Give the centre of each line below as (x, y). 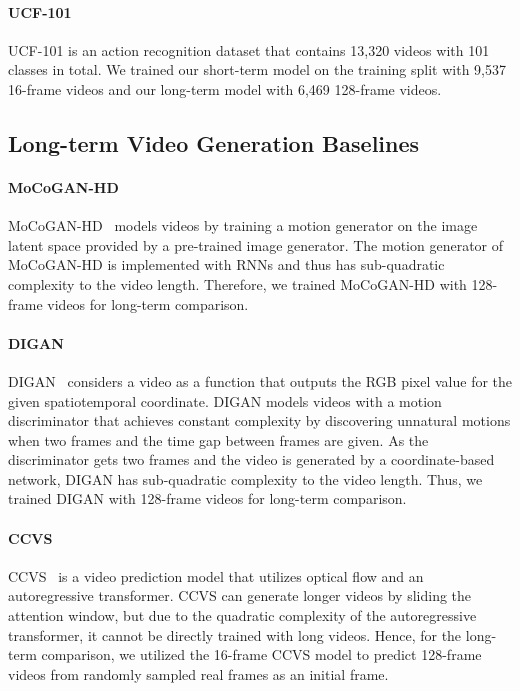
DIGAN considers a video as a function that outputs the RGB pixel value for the (260, 380)
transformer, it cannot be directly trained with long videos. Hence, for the (235, 634)
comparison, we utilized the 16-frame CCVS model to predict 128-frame (261, 654)
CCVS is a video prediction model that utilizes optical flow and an (216, 575)
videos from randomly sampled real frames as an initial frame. (198, 673)
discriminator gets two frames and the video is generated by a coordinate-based (251, 459)
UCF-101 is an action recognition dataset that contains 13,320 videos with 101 (249, 49)
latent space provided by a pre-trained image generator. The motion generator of (256, 244)
